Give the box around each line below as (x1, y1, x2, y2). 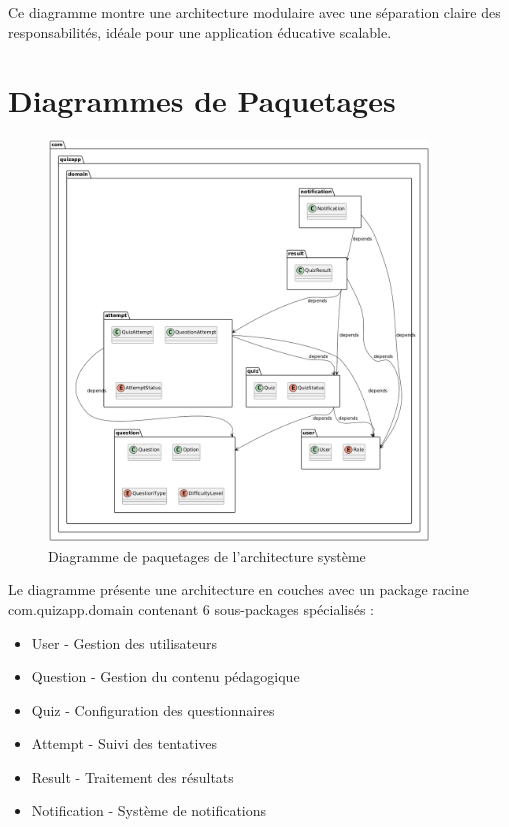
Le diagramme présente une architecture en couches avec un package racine (8, 579, 469, 600)
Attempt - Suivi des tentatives (31, 733, 218, 754)
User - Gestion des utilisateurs (31, 632, 218, 653)
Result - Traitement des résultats (31, 766, 234, 787)
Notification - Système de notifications (31, 800, 267, 821)
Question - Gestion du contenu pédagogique (31, 666, 300, 687)
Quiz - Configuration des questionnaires (31, 699, 275, 720)
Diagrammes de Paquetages (8, 80, 396, 121)
